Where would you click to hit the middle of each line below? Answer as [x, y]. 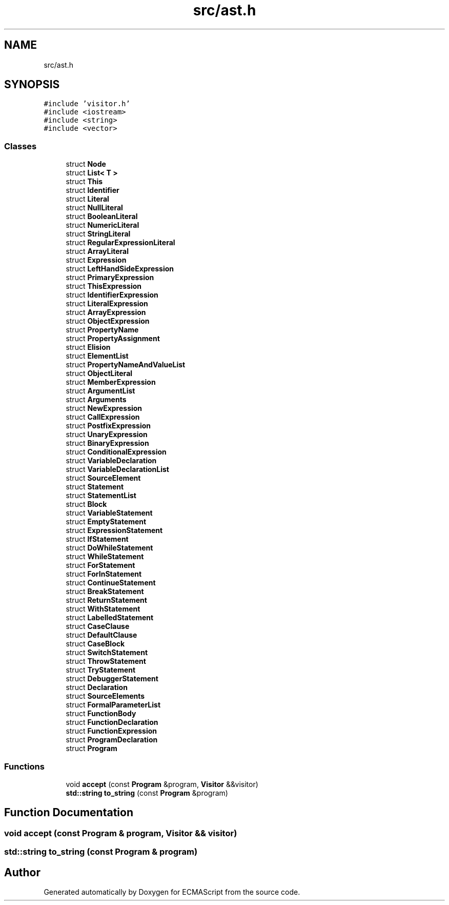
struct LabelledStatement [110, 618]
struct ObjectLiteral [99, 373]
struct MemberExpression [111, 382]
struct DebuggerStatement [112, 679]
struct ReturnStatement [106, 600]
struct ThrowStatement [106, 661]
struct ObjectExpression [108, 321]
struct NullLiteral [94, 208]
